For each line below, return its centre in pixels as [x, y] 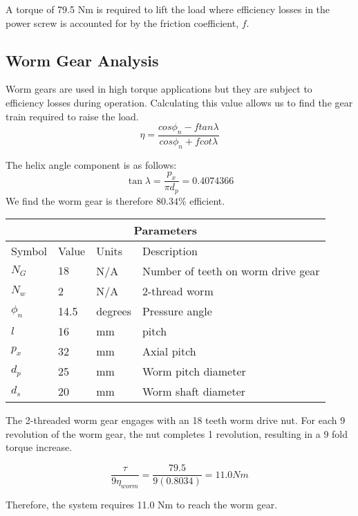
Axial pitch [169, 351]
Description [170, 251]
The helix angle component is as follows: [91, 164]
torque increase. [39, 447]
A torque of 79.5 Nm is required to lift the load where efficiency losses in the [168, 9]
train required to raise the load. [72, 116]
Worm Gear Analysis [82, 60]
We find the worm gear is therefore [79, 200]
